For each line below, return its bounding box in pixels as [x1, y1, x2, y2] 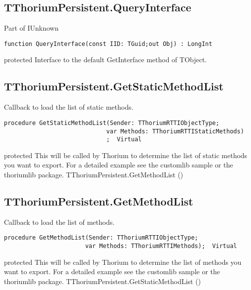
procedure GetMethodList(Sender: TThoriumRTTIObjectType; [4, 234, 198, 242]
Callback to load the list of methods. [4, 216, 115, 227]
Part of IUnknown [4, 23, 59, 33]
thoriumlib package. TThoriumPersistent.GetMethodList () [4, 169, 183, 179]
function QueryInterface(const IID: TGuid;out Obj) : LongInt [4, 40, 213, 47]
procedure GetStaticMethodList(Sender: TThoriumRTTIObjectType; [4, 119, 219, 126]
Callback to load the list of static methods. [4, 102, 134, 112]
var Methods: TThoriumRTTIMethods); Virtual [85, 243, 237, 250]
